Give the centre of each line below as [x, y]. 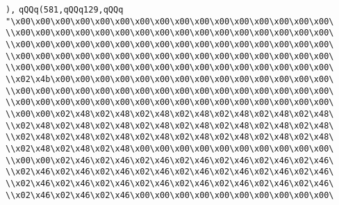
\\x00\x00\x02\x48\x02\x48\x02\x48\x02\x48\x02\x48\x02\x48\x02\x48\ [170, 114]
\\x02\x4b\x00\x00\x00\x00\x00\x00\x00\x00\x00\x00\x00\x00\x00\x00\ [170, 79]
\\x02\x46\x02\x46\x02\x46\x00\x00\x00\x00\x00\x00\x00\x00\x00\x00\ [170, 195]
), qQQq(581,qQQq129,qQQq [65, 10]
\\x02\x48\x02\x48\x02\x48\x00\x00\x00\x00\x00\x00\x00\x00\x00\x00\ [170, 148]
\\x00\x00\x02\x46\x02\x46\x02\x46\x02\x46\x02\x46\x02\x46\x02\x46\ [170, 160]
